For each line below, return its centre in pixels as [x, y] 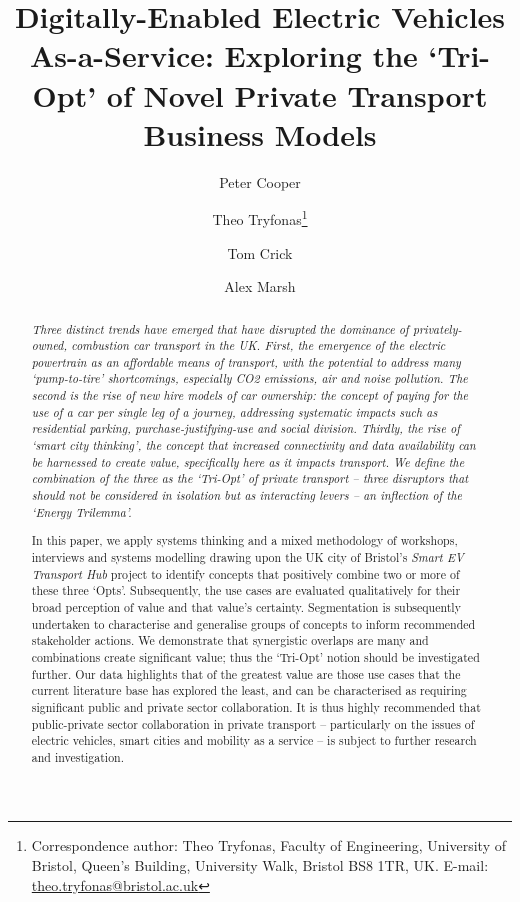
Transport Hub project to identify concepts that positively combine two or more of [245, 573]
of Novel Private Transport [297, 94]
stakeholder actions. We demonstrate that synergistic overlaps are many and [230, 640]
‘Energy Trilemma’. [81, 511]
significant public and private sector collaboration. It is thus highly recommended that [256, 706]
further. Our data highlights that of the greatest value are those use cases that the [246, 673]
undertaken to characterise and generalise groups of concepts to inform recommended [253, 623]
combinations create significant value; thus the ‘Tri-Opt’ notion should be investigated [255, 656]
